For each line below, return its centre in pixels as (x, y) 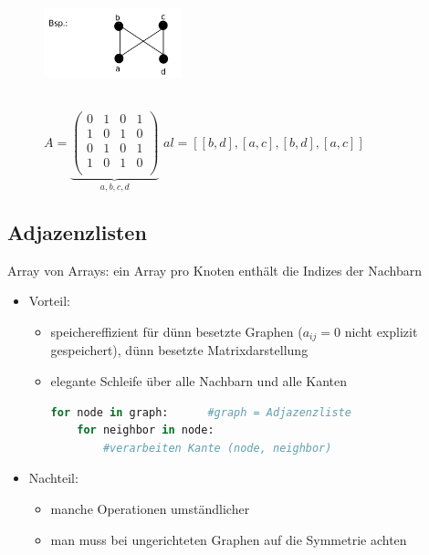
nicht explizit (381, 332)
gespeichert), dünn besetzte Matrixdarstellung (179, 350)
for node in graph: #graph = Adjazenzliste (201, 412)
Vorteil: (49, 301)
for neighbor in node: (146, 430)
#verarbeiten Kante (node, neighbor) (217, 448)
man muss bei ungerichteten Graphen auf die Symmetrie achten (229, 539)
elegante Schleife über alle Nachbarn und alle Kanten (199, 381)
